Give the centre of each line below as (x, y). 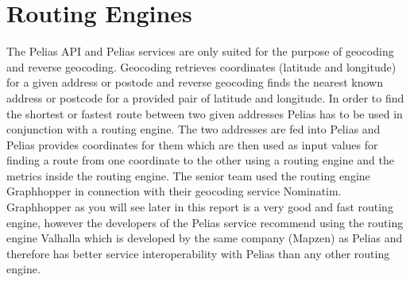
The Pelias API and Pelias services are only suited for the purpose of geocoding (200, 51)
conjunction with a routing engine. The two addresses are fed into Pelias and (193, 129)
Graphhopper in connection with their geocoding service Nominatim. (174, 191)
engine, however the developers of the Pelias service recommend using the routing (205, 222)
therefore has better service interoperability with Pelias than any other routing (198, 253)
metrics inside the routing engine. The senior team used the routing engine (188, 175)
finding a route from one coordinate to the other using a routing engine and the (200, 160)
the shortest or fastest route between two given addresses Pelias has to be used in (205, 113)
